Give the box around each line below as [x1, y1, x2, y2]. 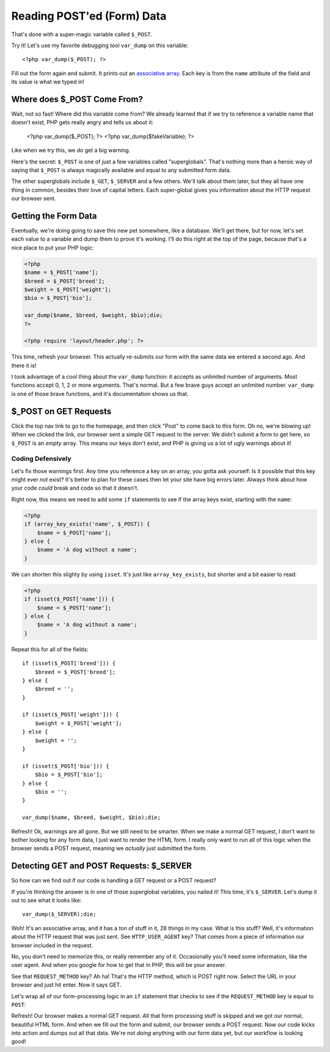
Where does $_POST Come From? [11, 94, 143, 104]
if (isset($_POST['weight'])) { [22, 711, 119, 718]
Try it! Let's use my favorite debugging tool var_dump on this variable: [11, 42, 189, 49]
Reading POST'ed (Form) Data [11, 9, 167, 23]
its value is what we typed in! [11, 78, 85, 86]
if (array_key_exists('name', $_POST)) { [24, 521, 150, 528]
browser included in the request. [11, 941, 94, 949]
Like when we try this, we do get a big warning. [11, 147, 131, 154]
